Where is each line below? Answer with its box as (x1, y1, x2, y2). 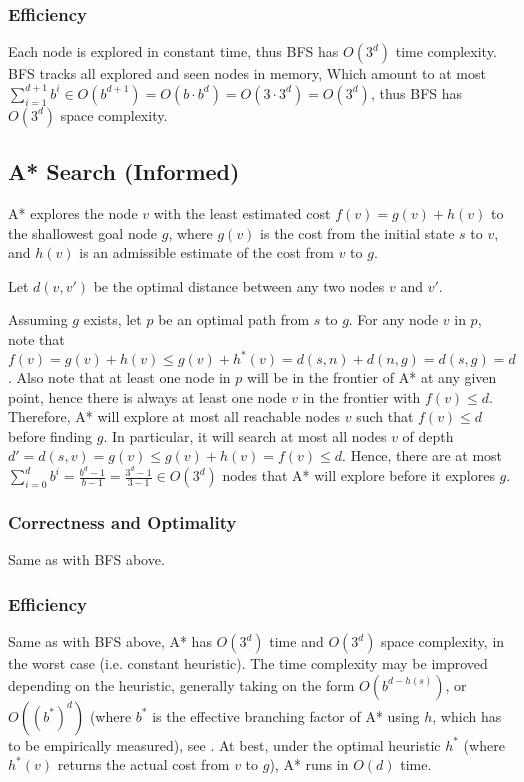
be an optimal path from (158, 309, 310, 330)
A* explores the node (8, 203, 138, 224)
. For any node (348, 309, 439, 330)
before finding (8, 425, 93, 446)
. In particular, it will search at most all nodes (103, 425, 387, 446)
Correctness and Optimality (8, 510, 237, 535)
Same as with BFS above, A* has (8, 631, 212, 652)
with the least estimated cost (153, 203, 331, 224)
